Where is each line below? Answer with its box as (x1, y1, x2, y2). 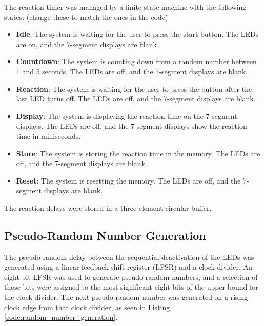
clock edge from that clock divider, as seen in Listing (4, 301, 170, 312)
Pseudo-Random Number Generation (4, 227, 206, 243)
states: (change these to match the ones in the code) (4, 11, 168, 22)
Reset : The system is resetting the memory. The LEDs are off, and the (16, 175, 241, 186)
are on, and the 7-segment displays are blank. (16, 38, 159, 49)
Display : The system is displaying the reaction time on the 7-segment (16, 110, 237, 121)
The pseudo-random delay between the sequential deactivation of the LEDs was (4, 251, 254, 262)
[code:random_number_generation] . (4, 312, 118, 322)
